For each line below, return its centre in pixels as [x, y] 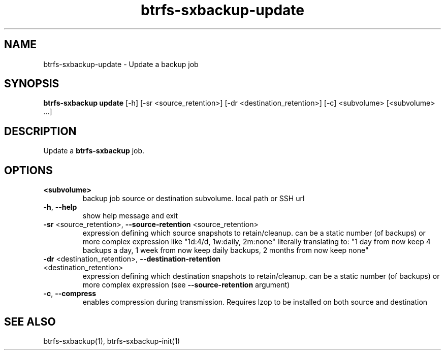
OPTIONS [28, 170]
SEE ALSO [30, 321]
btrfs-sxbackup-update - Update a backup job [121, 64]
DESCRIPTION [40, 131]
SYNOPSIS [32, 84]
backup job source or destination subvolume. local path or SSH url [194, 199]
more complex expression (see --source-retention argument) [186, 285]
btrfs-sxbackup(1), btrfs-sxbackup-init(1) [112, 341]
